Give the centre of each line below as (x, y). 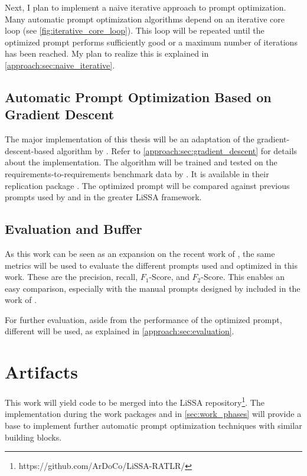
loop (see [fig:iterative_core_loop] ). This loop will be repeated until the (135, 30)
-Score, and (169, 277)
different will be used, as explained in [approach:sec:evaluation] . (120, 331)
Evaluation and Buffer (74, 229)
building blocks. (33, 437)
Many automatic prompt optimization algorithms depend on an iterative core (145, 19)
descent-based (30, 150)
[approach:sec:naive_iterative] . (60, 65)
